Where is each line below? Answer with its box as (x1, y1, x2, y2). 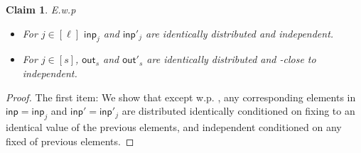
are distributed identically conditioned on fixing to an (122, 103, 355, 118)
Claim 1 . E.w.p (6, 2, 76, 16)
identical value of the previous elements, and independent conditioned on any (6, 119, 342, 134)
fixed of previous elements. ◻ (6, 133, 134, 148)
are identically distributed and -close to (146, 52, 316, 67)
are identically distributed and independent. (146, 25, 334, 40)
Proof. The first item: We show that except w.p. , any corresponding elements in (6, 89, 356, 104)
